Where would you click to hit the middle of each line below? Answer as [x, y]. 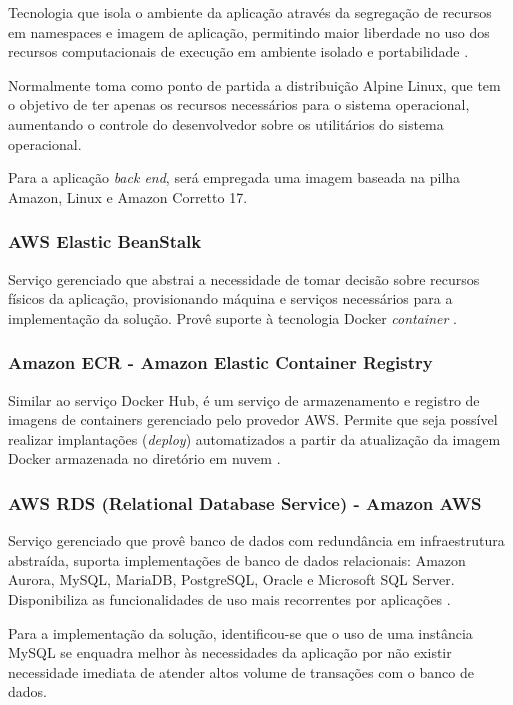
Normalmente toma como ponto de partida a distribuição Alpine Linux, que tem [254, 84]
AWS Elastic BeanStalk [105, 241]
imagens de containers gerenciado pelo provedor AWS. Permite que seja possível [253, 419]
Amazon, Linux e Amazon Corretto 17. [128, 196]
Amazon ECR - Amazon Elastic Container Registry [220, 362]
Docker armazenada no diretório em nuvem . [144, 458]
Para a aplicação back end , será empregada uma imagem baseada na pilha [234, 177]
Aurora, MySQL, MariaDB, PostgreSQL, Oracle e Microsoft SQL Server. [231, 579]
